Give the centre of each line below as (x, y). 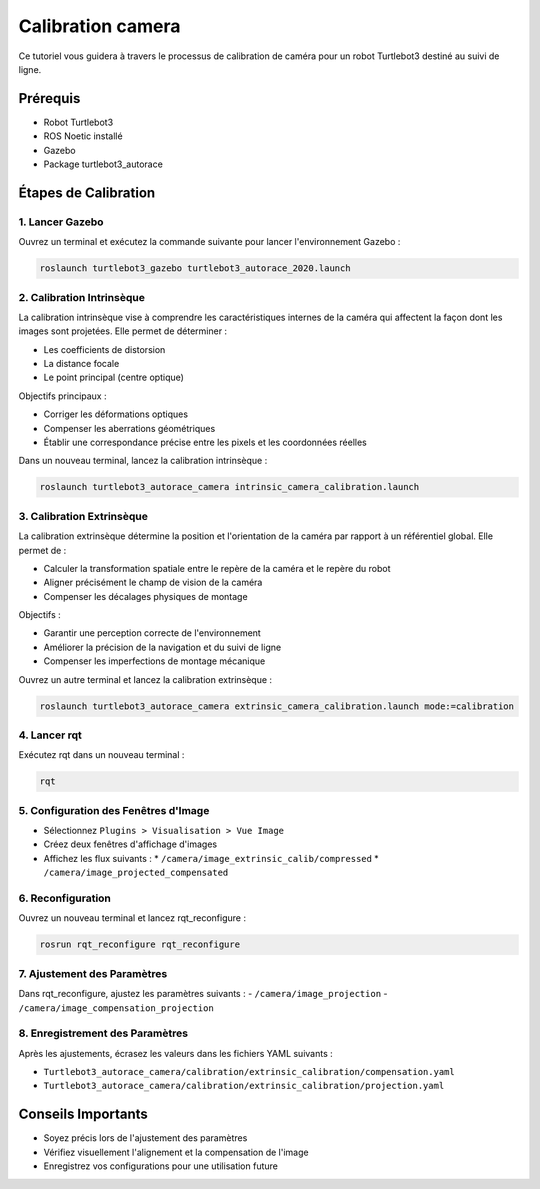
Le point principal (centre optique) (114, 377)
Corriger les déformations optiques (116, 414)
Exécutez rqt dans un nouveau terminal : (101, 755)
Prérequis (49, 98)
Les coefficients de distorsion (104, 349)
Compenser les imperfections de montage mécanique (154, 661)
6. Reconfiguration (65, 898)
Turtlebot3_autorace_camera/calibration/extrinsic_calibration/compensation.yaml (249, 1072)
